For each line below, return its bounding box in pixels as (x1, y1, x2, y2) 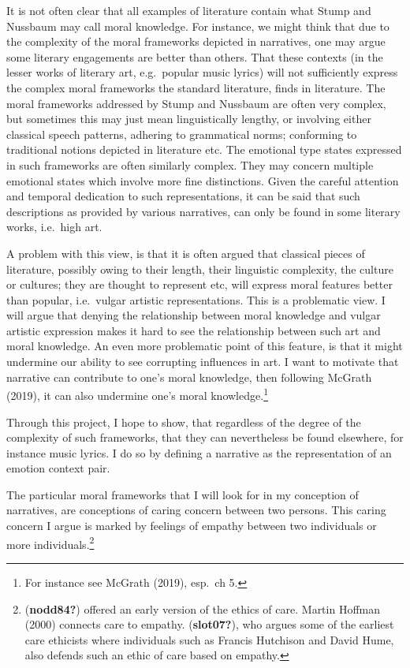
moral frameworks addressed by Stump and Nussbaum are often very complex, (6, 95, 386, 111)
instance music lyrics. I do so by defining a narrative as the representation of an (6, 444, 392, 461)
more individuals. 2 (6, 533, 95, 552)
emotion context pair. (6, 460, 110, 476)
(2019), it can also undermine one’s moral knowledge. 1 (6, 385, 268, 403)
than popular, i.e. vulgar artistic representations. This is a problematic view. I (6, 291, 386, 308)
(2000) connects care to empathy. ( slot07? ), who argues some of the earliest (24, 616, 394, 633)
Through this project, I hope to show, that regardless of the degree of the (6, 413, 361, 430)
